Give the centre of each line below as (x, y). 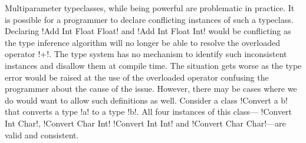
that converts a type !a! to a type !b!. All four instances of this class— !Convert (149, 112)
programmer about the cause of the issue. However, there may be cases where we (151, 89)
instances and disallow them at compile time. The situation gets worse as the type (153, 65)
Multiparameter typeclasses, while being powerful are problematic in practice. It (150, 8)
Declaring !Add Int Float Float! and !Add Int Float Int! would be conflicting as (148, 31)
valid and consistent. (42, 134)
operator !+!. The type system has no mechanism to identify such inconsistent (146, 54)
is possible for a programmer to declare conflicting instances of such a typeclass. (149, 19)
